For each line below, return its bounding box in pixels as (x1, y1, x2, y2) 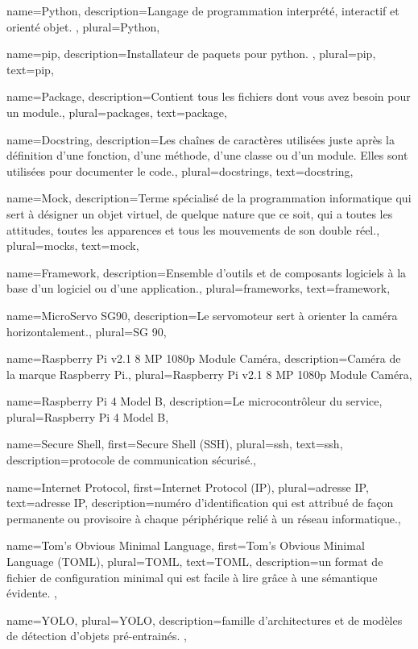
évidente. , (6, 585, 58, 601)
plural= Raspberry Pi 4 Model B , (6, 408, 169, 425)
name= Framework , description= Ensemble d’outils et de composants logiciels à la (6, 264, 407, 281)
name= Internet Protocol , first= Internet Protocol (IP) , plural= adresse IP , (6, 478, 369, 495)
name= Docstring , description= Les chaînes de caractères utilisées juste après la (6, 131, 395, 148)
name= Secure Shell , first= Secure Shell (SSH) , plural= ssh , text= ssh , (6, 435, 343, 452)
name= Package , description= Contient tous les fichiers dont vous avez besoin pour (6, 88, 411, 105)
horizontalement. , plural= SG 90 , (6, 322, 167, 339)
